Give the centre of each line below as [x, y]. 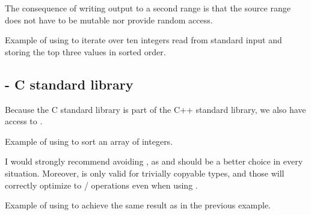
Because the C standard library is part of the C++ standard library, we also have [155, 109]
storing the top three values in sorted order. [85, 51]
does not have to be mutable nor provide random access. [109, 20]
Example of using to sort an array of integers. [89, 141]
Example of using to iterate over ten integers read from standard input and [143, 40]
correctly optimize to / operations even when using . [101, 185]
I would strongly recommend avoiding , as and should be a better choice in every [154, 161]
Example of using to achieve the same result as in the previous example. [138, 205]
